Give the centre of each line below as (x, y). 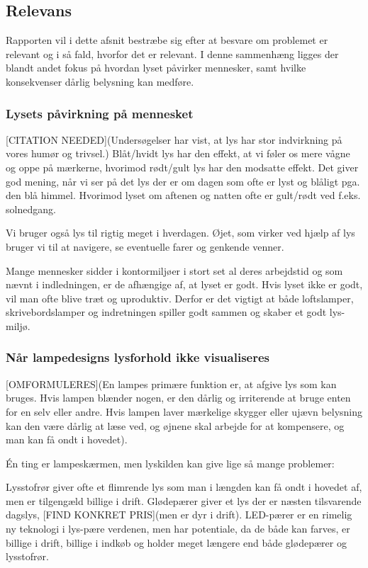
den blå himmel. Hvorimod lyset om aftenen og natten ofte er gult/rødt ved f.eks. (183, 195)
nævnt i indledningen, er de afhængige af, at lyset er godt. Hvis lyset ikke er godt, (184, 284)
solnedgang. (31, 209)
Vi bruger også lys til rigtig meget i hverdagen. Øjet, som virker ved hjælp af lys (180, 233)
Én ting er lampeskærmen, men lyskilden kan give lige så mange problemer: (170, 463)
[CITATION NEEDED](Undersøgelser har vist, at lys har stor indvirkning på (174, 139)
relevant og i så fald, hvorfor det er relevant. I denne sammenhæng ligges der (172, 53)
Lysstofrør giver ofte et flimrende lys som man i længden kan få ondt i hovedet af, (184, 487)
